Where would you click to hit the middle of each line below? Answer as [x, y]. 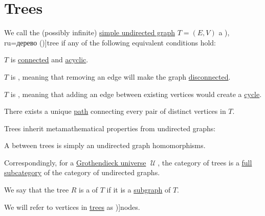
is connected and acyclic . [49, 59]
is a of [89, 190]
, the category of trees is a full [205, 162]
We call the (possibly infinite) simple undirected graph [90, 32]
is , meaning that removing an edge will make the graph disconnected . [120, 76]
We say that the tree [37, 190]
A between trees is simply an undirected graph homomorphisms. [105, 145]
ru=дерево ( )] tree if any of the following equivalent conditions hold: [110, 42]
